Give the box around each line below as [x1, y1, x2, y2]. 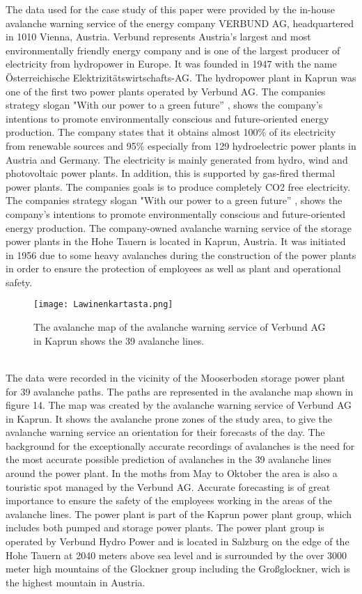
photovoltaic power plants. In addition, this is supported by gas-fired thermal [6, 166, 336, 180]
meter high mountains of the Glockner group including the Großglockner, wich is [6, 561, 350, 576]
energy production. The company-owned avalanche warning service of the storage [6, 220, 352, 235]
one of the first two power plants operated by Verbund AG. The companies [6, 84, 326, 98]
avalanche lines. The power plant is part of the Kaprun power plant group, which [6, 506, 352, 521]
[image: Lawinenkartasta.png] [33, 299, 173, 310]
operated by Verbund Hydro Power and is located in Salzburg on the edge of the [6, 534, 349, 549]
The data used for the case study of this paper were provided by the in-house [6, 2, 336, 16]
